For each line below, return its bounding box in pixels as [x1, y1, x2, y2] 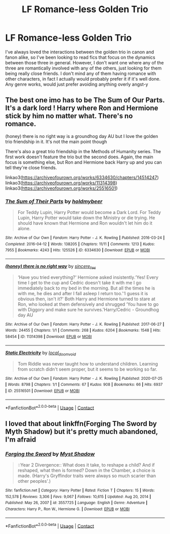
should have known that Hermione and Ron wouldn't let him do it [17, 220, 153, 226]
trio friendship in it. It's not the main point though [5, 138, 107, 145]
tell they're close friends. [5, 164, 57, 170]
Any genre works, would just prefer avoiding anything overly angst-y [5, 81, 148, 87]
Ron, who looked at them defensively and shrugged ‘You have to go [17, 301, 159, 307]
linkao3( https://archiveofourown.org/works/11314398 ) [5, 180, 117, 186]
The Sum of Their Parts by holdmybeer [5, 198, 103, 205]
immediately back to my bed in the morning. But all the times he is [17, 285, 155, 291]
